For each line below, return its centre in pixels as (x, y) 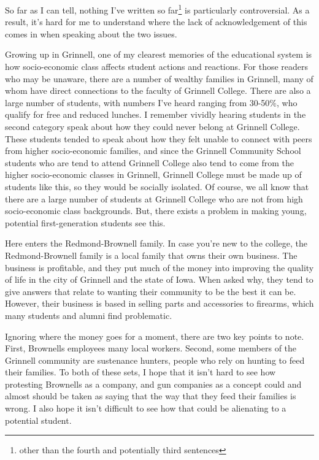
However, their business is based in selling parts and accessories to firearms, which (159, 303)
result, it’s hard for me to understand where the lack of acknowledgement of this (156, 22)
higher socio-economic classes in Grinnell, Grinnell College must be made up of (153, 174)
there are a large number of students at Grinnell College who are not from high (154, 198)
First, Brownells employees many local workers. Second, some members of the (151, 348)
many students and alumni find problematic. (89, 315)
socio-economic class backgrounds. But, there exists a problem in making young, (156, 211)
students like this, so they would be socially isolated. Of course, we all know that (157, 186)
